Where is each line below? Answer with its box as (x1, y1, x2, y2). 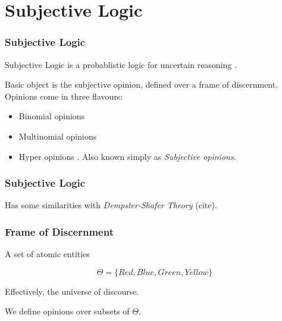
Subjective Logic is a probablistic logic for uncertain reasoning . (5, 58, 237, 70)
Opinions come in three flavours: (5, 89, 123, 102)
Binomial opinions (18, 110, 85, 122)
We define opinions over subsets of (5, 305, 130, 317)
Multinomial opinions (18, 129, 97, 142)
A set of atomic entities (5, 248, 90, 260)
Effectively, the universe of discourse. (5, 285, 139, 297)
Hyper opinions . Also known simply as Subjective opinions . (18, 150, 236, 162)
